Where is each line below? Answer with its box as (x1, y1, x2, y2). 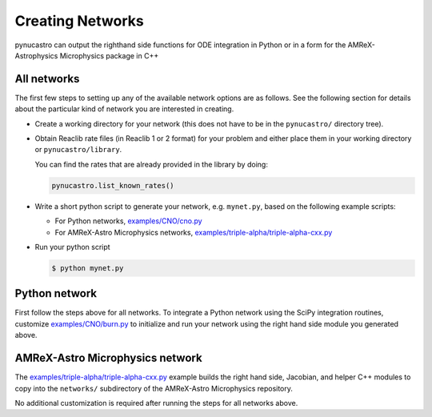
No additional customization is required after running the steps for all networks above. (14, 398, 298, 407)
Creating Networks (14, 12, 144, 30)
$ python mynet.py (51, 263, 124, 272)
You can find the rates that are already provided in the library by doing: (34, 159, 268, 169)
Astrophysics (14, 50, 58, 60)
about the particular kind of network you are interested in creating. (14, 104, 234, 114)
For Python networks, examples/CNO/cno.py (54, 216, 203, 226)
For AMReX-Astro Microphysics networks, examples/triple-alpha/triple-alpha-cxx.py (54, 227, 333, 237)
